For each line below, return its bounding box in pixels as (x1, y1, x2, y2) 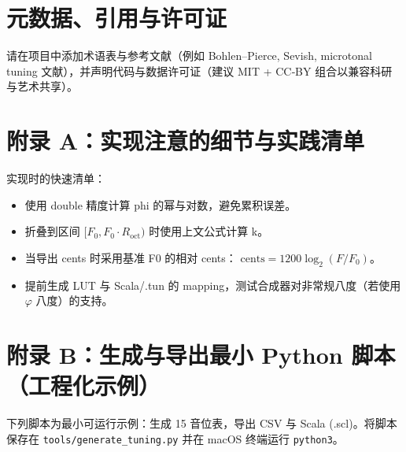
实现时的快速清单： (6, 170, 105, 187)
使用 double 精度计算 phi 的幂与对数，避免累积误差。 (24, 196, 297, 213)
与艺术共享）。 (6, 78, 78, 94)
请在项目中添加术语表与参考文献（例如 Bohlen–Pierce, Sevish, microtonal (6, 47, 372, 64)
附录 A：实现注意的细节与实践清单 (6, 124, 365, 157)
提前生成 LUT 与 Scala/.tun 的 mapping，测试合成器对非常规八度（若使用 (24, 276, 401, 293)
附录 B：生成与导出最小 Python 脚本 (6, 338, 396, 370)
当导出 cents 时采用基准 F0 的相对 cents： (24, 249, 237, 265)
